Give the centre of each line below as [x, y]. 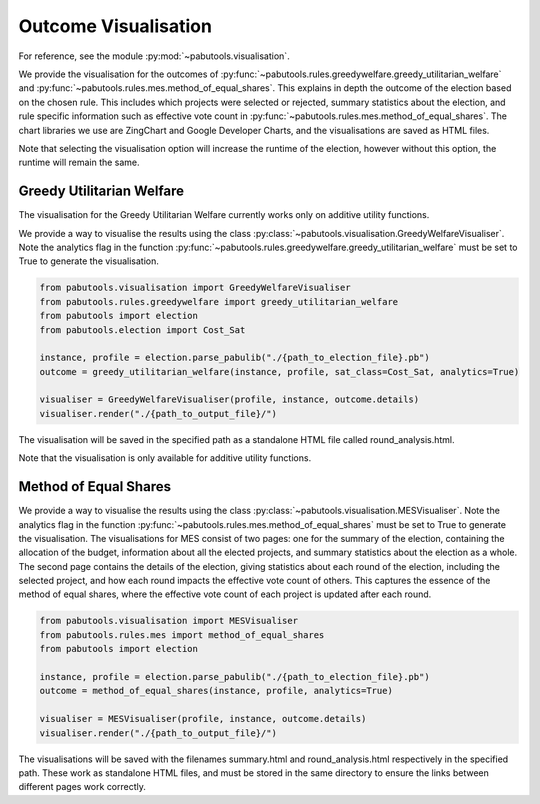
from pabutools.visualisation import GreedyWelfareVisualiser [195, 288]
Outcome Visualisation [115, 26]
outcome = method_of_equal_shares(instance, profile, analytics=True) [216, 691]
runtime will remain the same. [79, 162]
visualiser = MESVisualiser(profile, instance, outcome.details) [203, 719]
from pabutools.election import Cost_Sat [142, 329]
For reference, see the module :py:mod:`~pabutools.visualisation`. [154, 56]
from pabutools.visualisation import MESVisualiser [169, 621]
